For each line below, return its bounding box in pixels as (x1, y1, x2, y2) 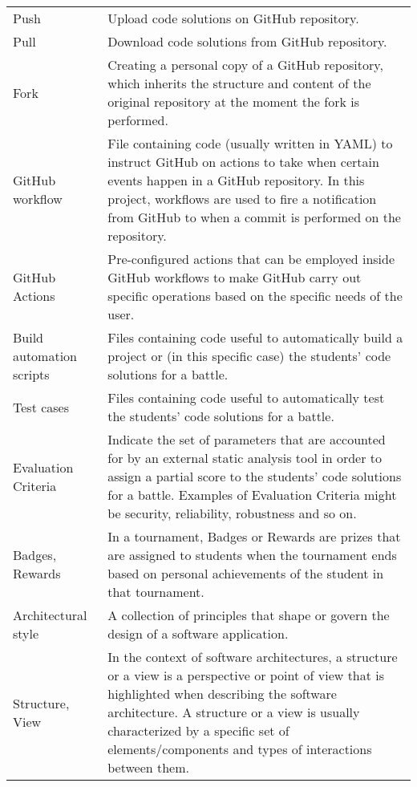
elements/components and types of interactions (107, 740, 372, 758)
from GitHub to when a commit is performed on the (107, 208, 401, 226)
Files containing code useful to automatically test (107, 388, 385, 407)
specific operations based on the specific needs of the (107, 286, 403, 305)
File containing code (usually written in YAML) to (107, 134, 393, 152)
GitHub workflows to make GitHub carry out (107, 268, 362, 286)
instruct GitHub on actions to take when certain (107, 152, 379, 171)
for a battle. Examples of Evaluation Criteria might (107, 485, 397, 504)
